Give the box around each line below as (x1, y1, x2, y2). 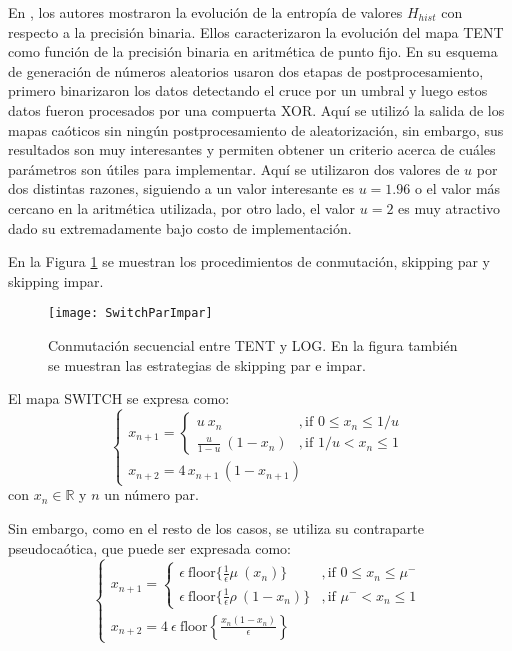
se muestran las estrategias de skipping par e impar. (48, 354, 366, 375)
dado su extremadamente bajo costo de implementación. (8, 217, 352, 238)
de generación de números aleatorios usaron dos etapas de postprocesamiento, (8, 60, 484, 81)
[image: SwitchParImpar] (48, 306, 213, 321)
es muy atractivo (398, 197, 501, 218)
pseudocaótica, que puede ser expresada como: (8, 537, 292, 558)
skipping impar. (8, 270, 104, 291)
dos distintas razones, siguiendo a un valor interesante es (8, 178, 354, 199)
